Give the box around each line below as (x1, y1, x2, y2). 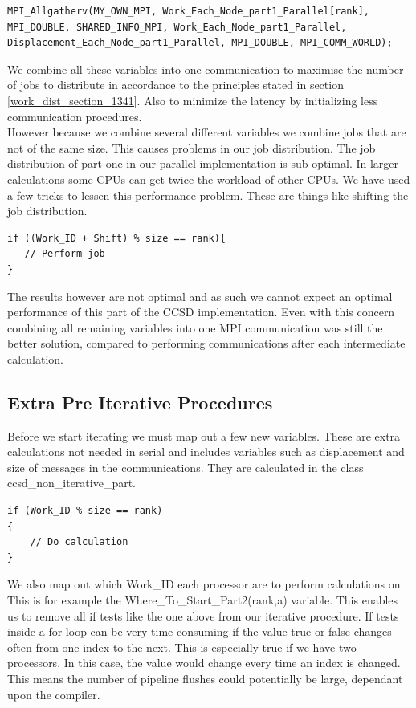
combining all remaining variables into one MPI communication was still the (7, 319, 383, 336)
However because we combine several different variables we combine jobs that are (7, 124, 406, 140)
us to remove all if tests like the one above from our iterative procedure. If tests (7, 607, 399, 624)
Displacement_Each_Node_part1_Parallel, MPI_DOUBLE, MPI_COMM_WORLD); (7, 37, 393, 49)
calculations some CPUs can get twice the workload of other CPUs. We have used (7, 170, 410, 187)
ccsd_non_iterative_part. (7, 474, 137, 491)
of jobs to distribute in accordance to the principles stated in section (7, 76, 344, 93)
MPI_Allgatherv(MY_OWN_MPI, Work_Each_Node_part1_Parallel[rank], (7, 6, 370, 17)
